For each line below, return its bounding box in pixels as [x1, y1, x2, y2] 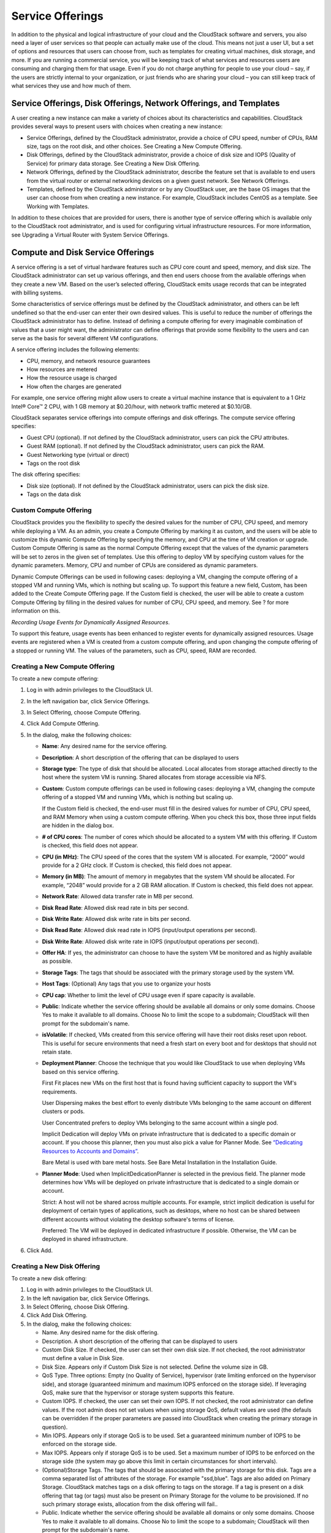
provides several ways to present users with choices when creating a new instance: [11, 123, 223, 130]
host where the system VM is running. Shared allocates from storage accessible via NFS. [42, 773, 267, 781]
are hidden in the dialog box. [42, 822, 115, 829]
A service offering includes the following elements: [11, 346, 140, 353]
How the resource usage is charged [26, 374, 117, 381]
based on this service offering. [42, 1068, 120, 1076]
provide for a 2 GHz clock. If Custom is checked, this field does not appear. [42, 862, 232, 869]
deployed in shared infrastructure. [42, 1236, 128, 1243]
